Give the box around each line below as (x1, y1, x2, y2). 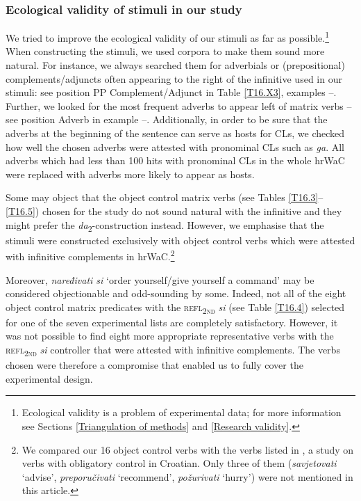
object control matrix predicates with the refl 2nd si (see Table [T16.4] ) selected (6, 299, 345, 316)
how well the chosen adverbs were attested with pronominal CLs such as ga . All (6, 139, 344, 154)
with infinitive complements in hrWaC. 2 (6, 247, 175, 263)
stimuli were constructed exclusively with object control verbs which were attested (6, 232, 355, 247)
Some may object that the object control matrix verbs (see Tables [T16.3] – (6, 190, 324, 205)
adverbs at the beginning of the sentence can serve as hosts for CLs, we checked (6, 126, 345, 141)
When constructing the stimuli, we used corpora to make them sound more (6, 44, 325, 58)
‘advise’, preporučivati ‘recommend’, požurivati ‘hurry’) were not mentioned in (22, 469, 353, 484)
